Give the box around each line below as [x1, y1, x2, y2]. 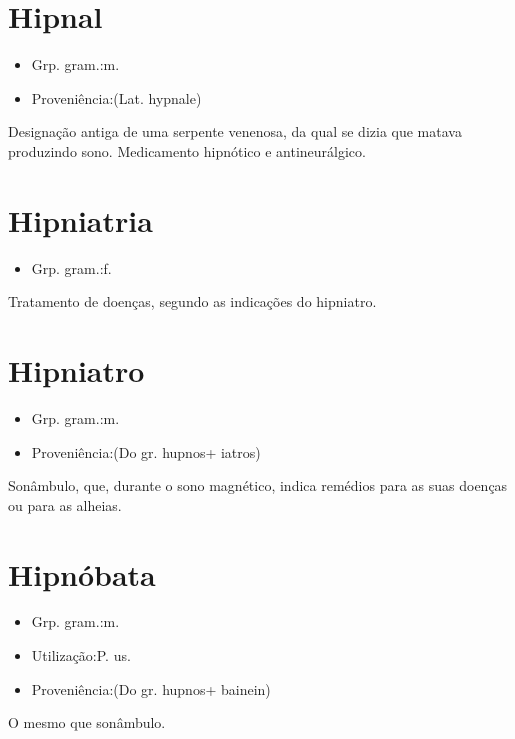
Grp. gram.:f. [31, 257, 112, 278]
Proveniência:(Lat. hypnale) [31, 87, 202, 108]
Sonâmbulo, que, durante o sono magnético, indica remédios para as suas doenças [8, 475, 508, 496]
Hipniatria [8, 199, 153, 240]
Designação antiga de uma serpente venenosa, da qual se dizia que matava [8, 121, 462, 142]
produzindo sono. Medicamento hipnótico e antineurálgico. [8, 140, 366, 161]
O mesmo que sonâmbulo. [8, 712, 166, 733]
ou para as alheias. [8, 494, 122, 515]
